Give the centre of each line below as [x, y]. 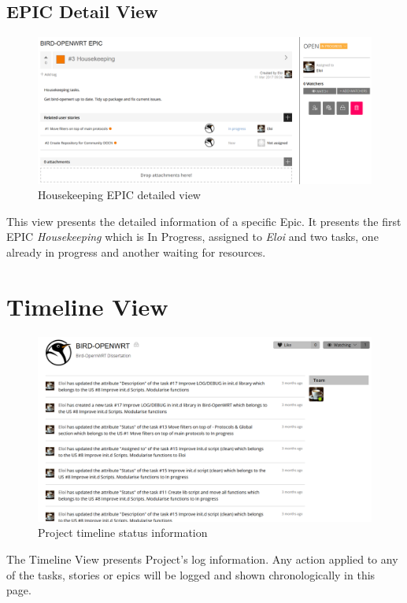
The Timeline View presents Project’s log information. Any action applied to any [202, 559]
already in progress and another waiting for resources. [136, 252]
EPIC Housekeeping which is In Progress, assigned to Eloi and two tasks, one [192, 237]
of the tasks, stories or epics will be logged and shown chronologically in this [191, 574]
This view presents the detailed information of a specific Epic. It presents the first [204, 221]
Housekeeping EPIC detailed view [119, 195]
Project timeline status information [123, 533]
